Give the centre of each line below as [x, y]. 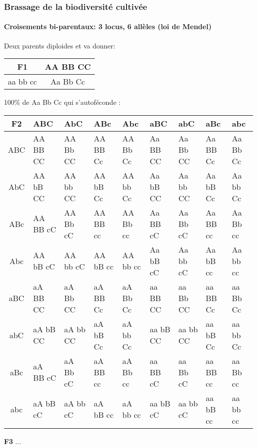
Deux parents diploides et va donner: [60, 45]
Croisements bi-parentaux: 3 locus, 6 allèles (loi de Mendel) [108, 26]
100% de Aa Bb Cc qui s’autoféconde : [62, 102]
